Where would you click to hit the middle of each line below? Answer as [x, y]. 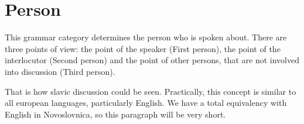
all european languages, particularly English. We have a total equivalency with [146, 103]
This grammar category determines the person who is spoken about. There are [146, 37]
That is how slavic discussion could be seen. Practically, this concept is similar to [151, 91]
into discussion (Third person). [60, 71]
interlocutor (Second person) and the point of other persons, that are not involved [152, 60]
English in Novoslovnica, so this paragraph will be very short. [115, 114]
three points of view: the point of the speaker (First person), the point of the [143, 48]
